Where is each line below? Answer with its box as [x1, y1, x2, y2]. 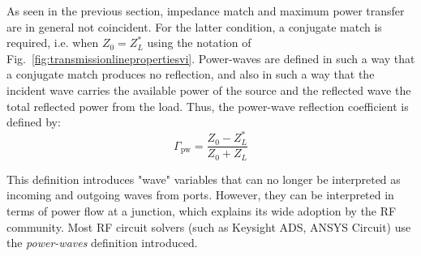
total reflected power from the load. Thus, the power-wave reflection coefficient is [6, 97, 409, 114]
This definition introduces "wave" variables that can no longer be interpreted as [6, 170, 401, 187]
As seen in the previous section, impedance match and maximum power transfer [6, 2, 405, 19]
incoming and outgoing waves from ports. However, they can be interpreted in [6, 186, 394, 203]
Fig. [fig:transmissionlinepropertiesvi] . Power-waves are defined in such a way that [6, 49, 415, 66]
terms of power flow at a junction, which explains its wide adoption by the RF [6, 202, 397, 219]
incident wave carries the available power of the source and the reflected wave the [6, 81, 411, 98]
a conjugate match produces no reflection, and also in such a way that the [6, 66, 375, 83]
